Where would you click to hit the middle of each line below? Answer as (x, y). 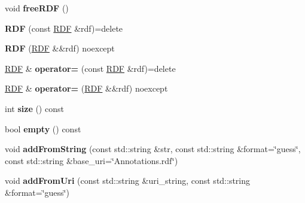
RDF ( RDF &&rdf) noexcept (60, 48)
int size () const (34, 108)
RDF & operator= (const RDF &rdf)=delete (90, 68)
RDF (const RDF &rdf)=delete (64, 28)
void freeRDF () (37, 8)
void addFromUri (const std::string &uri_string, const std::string (128, 181)
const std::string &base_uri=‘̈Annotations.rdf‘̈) (91, 160)
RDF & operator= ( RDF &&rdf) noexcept (86, 88)
